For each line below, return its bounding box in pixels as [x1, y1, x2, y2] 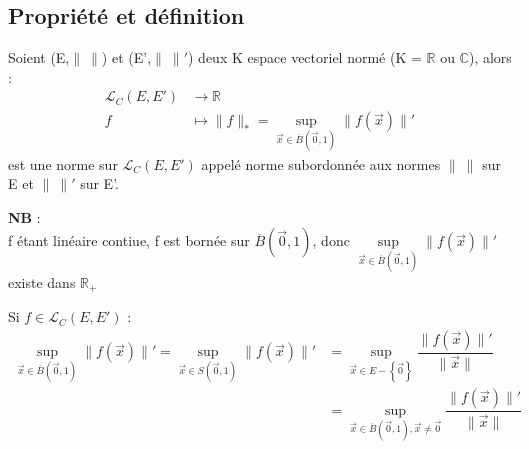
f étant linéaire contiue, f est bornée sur [8, 230, 250, 251]
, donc [312, 230, 350, 251]
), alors [468, 47, 512, 68]
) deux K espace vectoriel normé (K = [188, 47, 422, 68]
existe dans [8, 271, 76, 292]
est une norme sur [8, 153, 118, 174]
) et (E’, [101, 47, 152, 68]
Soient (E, [8, 47, 70, 68]
